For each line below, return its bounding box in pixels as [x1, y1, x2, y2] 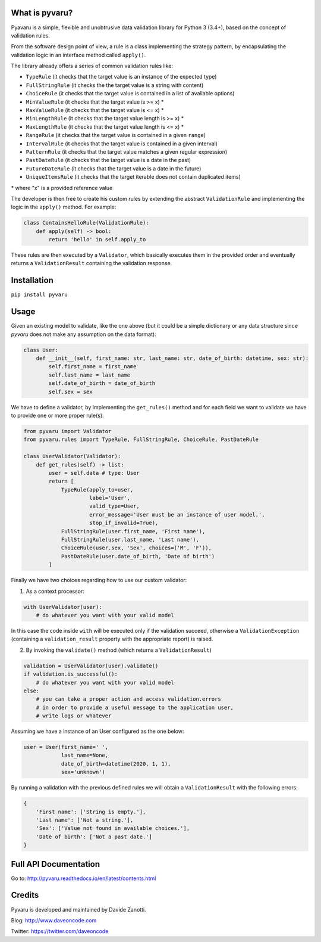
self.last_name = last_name [48, 371, 131, 378]
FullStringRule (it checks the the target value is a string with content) [26, 81, 204, 89]
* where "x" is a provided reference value [11, 184, 113, 191]
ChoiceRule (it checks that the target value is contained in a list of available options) [26, 90, 235, 97]
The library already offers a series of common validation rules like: [11, 63, 174, 70]
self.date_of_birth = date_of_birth [48, 380, 156, 387]
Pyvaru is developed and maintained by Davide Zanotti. [11, 906, 146, 913]
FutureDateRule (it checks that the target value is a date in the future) [26, 164, 202, 172]
